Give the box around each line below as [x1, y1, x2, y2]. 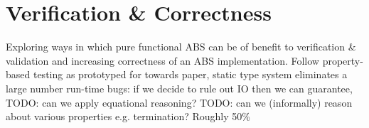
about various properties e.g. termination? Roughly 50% [6, 109, 250, 124]
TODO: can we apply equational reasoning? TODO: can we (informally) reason [6, 95, 353, 110]
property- [322, 53, 363, 68]
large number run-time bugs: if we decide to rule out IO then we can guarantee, [6, 80, 353, 95]
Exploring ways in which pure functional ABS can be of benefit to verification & [6, 39, 356, 54]
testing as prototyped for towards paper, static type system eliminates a [33, 67, 348, 82]
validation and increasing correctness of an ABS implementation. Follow [6, 53, 319, 68]
